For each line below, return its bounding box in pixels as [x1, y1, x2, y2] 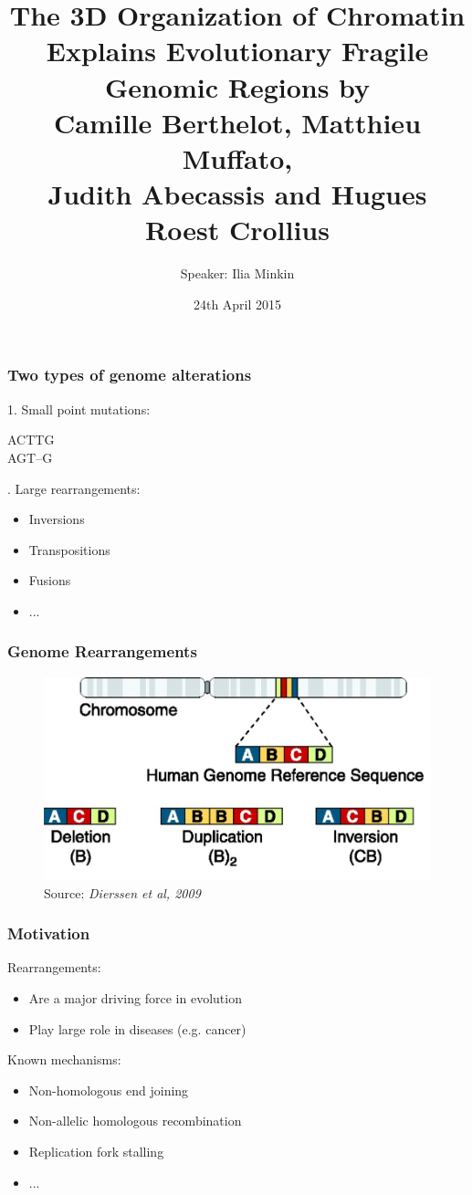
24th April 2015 [193, 294, 282, 313]
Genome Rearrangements [7, 640, 197, 663]
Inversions [28, 509, 85, 529]
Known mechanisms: [7, 1050, 121, 1069]
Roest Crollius [145, 211, 330, 248]
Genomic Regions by [104, 68, 371, 105]
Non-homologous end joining [28, 1080, 189, 1099]
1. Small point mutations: [7, 399, 151, 418]
